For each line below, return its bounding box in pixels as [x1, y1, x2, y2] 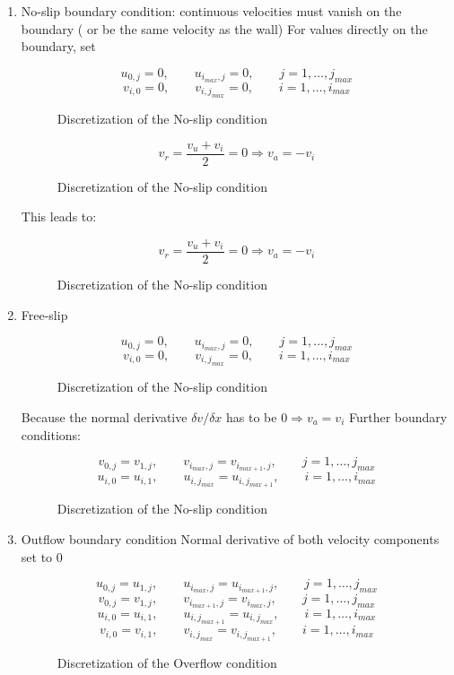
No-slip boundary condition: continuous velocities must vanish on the [21, 2, 402, 20]
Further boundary [348, 408, 448, 426]
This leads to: [21, 207, 97, 226]
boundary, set [21, 37, 96, 56]
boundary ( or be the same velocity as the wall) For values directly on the [21, 19, 428, 38]
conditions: [21, 425, 82, 444]
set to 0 [21, 547, 63, 566]
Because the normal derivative [21, 408, 188, 426]
